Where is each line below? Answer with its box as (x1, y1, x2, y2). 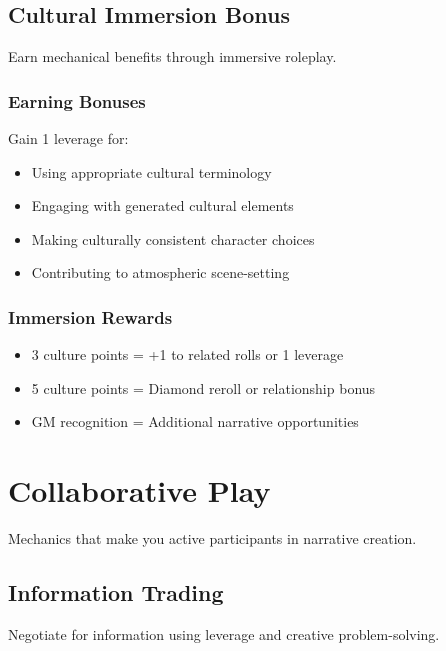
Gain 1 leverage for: (8, 128, 129, 149)
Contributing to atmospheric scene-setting (31, 262, 290, 283)
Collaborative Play (8, 470, 271, 511)
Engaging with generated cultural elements (31, 195, 294, 216)
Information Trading (8, 577, 224, 608)
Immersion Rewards (8, 304, 173, 329)
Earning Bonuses (8, 88, 146, 113)
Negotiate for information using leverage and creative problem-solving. (8, 623, 440, 644)
